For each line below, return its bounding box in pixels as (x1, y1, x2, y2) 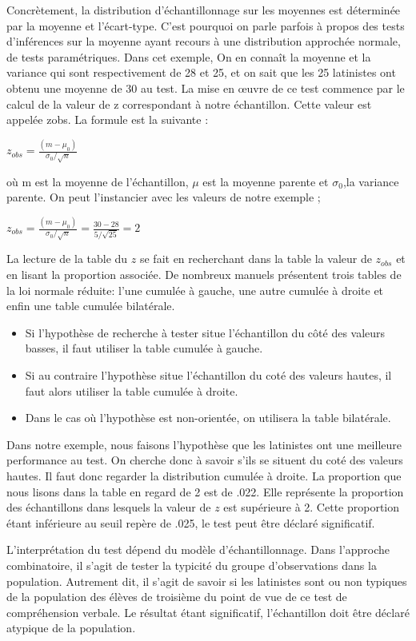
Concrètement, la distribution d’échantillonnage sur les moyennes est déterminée (6, 2, 401, 18)
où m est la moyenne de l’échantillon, (6, 173, 189, 189)
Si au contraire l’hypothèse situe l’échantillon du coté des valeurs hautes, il (25, 367, 392, 383)
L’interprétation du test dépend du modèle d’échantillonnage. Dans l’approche (6, 541, 390, 558)
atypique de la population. (6, 619, 136, 636)
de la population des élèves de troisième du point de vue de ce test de (6, 588, 347, 605)
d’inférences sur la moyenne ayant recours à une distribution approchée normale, (6, 33, 401, 50)
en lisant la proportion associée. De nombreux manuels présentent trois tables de (6, 266, 402, 283)
